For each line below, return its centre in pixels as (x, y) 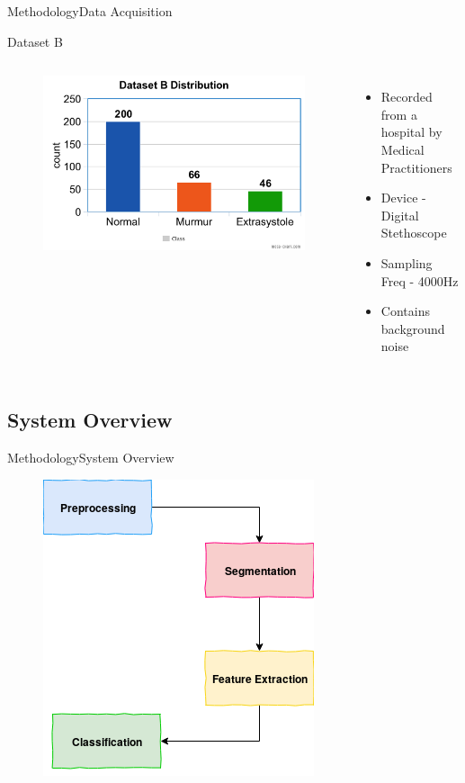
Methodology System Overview (91, 458)
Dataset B (35, 41)
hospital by (411, 132)
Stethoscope (414, 233)
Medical (402, 149)
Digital (400, 215)
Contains (405, 311)
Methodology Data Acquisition (90, 11)
